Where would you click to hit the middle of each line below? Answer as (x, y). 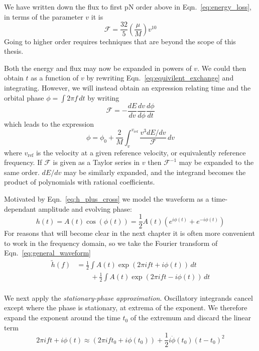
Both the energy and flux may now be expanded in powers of (98, 68)
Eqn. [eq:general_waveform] (47, 253)
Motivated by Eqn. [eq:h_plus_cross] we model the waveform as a (107, 199)
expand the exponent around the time (62, 318)
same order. (22, 172)
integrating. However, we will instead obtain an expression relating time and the (127, 88)
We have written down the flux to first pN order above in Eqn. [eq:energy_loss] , (128, 7)
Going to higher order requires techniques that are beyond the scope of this (120, 41)
